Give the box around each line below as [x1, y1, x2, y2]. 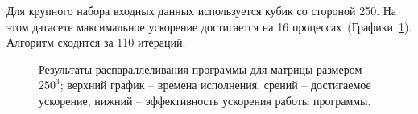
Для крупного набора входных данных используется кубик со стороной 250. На [6, 2, 397, 18]
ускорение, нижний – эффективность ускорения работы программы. [39, 92, 371, 108]
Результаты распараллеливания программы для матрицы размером [39, 60, 362, 77]
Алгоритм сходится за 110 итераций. [6, 34, 186, 51]
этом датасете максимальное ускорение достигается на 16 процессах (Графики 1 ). [6, 18, 412, 35]
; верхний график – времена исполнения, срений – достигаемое [60, 76, 371, 93]
